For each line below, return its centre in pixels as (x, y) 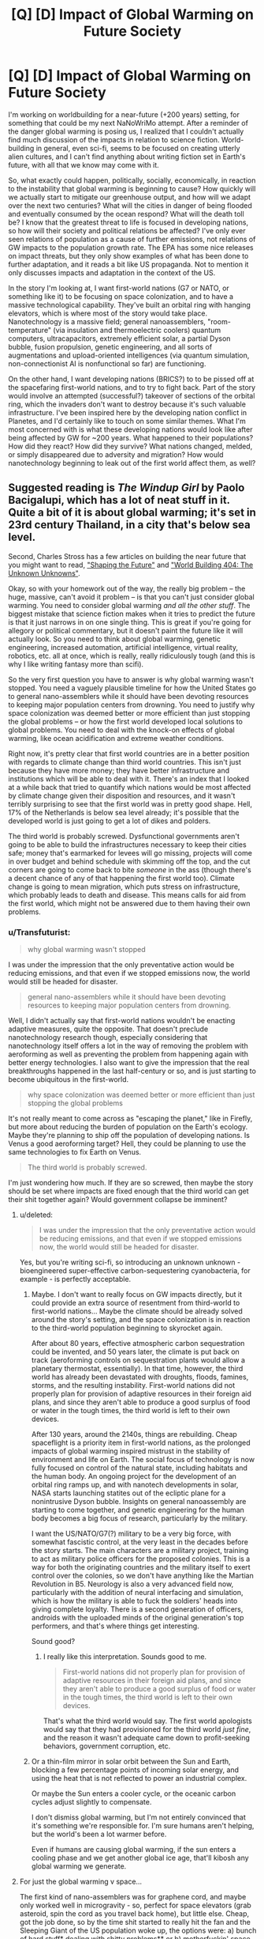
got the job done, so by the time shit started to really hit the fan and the (135, 1922)
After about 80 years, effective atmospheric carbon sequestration (138, 1344)
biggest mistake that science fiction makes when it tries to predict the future (132, 614)
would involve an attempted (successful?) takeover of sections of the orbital (132, 395)
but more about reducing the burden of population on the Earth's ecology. (128, 1127)
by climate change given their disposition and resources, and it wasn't (122, 796)
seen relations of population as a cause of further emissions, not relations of (132, 239)
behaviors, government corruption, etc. (107, 1746)
